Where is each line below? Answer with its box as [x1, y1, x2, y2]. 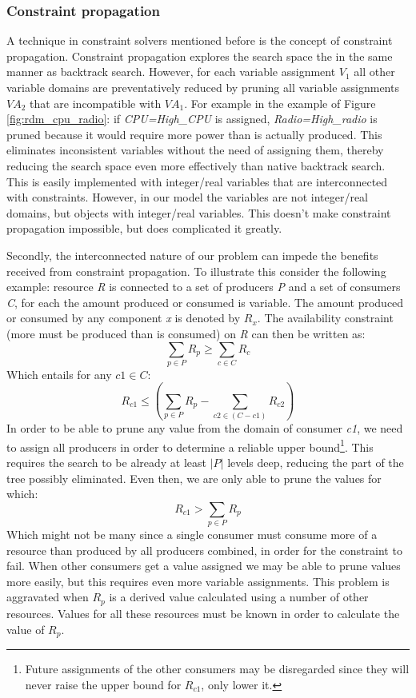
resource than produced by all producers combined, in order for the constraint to [6, 541, 402, 558]
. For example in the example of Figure [184, 94, 376, 111]
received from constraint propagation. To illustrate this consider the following [6, 262, 386, 279]
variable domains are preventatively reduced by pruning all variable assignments [6, 79, 399, 95]
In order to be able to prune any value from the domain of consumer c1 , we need [6, 420, 403, 437]
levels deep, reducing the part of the [227, 453, 404, 470]
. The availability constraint [257, 309, 394, 326]
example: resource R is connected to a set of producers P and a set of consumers [6, 278, 401, 295]
